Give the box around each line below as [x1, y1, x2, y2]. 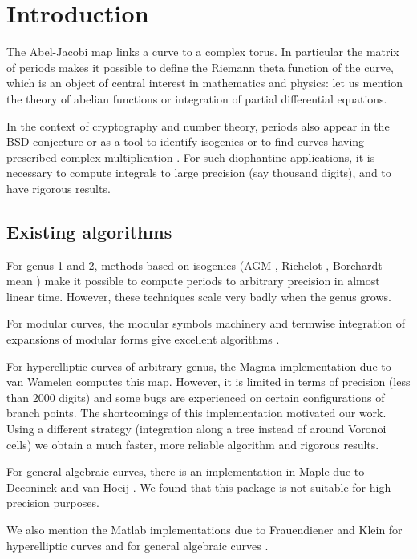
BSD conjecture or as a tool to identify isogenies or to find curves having [6, 133, 365, 150]
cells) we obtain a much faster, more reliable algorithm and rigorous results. [6, 436, 379, 452]
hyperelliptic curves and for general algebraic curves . [6, 537, 269, 553]
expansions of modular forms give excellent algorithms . [6, 331, 280, 348]
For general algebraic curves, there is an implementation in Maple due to [6, 463, 365, 480]
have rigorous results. [6, 179, 111, 196]
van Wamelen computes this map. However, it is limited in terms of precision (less [6, 373, 411, 390]
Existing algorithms [6, 219, 172, 243]
